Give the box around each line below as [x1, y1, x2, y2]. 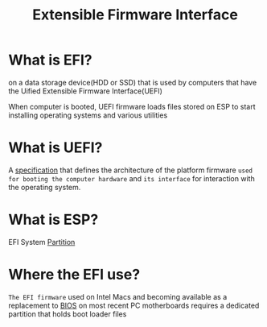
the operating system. [8, 182, 81, 192]
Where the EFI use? [8, 266, 141, 284]
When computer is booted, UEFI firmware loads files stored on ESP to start [8, 101, 256, 111]
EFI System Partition [8, 237, 76, 246]
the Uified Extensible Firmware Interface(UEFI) [8, 86, 163, 96]
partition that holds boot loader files [8, 308, 127, 319]
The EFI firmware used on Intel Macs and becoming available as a [8, 292, 228, 301]
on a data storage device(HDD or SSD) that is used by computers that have [8, 77, 257, 87]
